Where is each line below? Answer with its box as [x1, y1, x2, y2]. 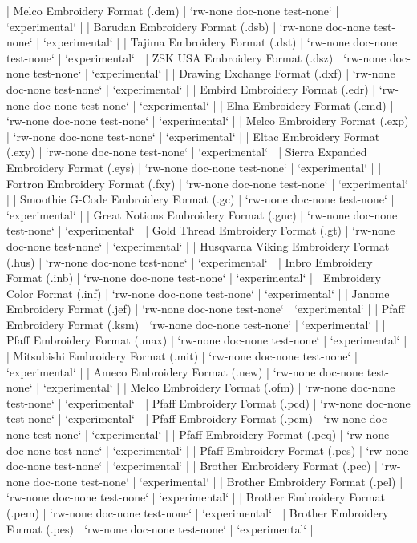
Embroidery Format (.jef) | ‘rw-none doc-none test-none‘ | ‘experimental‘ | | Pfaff [6, 300, 405, 317]
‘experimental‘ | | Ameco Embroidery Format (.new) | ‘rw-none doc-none [6, 363, 364, 380]
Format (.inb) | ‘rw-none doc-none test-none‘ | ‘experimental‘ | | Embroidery [6, 269, 381, 286]
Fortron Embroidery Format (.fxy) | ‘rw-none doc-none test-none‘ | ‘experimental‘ [6, 175, 408, 191]
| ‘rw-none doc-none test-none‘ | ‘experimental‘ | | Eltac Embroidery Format [6, 127, 380, 144]
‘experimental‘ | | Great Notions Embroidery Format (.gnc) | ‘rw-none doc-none [6, 206, 398, 223]
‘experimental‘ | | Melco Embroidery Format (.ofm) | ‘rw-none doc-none [43, 379, 395, 396]
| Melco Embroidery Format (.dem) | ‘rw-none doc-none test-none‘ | [6, 2, 339, 18]
